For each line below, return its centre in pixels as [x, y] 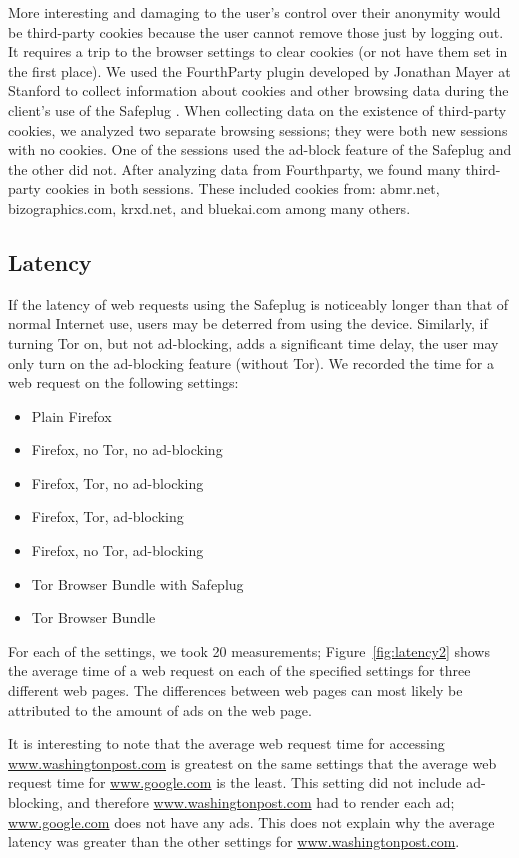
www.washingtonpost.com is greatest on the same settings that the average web [252, 762]
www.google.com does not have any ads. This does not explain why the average [251, 821]
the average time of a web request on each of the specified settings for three [239, 670]
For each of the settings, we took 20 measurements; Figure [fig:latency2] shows [249, 650]
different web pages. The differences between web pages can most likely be [235, 690]
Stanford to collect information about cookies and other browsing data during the [258, 90]
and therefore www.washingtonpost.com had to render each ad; [261, 802]
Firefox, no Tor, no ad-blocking [127, 449]
